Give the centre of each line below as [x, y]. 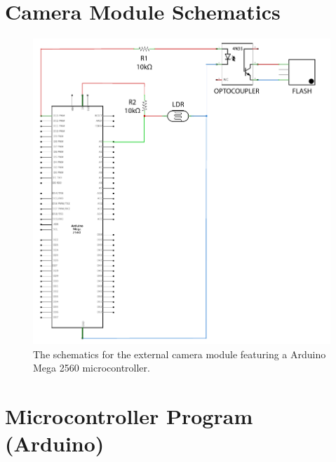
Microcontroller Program [129, 415]
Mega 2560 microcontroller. [92, 368]
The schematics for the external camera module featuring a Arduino [180, 354]
